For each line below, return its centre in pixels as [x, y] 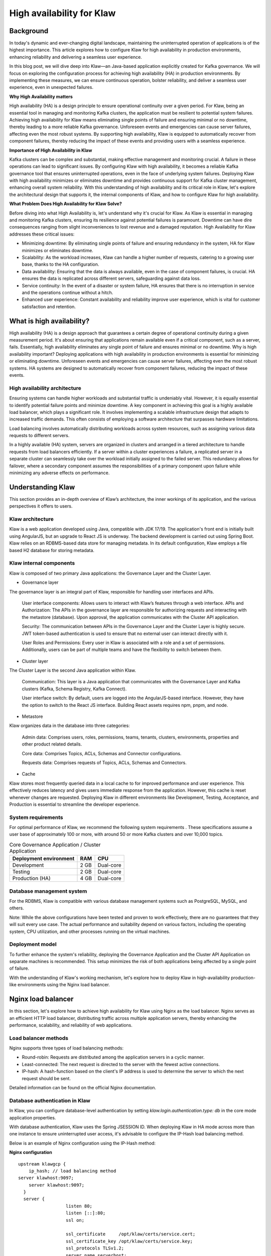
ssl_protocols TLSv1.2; [95, 1248]
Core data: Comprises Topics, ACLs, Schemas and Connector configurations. [102, 753]
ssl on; [75, 1220]
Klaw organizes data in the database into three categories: [70, 725]
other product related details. [52, 744]
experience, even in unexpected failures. [51, 87]
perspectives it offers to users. [41, 506]
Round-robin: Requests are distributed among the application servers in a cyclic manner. [113, 1057]
